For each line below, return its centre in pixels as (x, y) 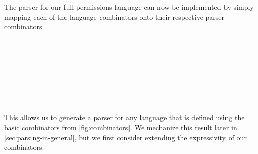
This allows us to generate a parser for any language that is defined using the (124, 117)
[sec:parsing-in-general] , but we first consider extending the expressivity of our (125, 137)
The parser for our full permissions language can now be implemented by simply (129, 7)
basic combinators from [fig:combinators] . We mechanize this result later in (121, 127)
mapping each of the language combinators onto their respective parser (115, 16)
